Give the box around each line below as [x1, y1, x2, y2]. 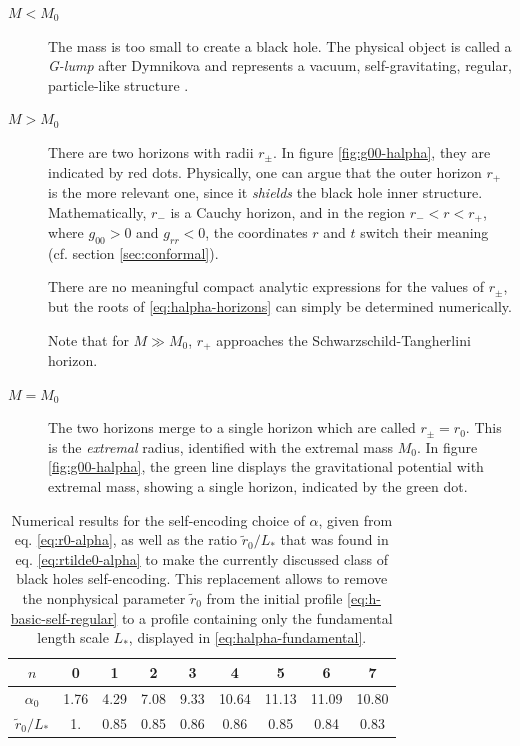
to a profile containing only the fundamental [121, 607, 393, 628]
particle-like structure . [48, 74, 189, 95]
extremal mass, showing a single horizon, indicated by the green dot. [48, 476, 468, 497]
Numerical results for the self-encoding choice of [11, 509, 305, 530]
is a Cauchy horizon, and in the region [170, 201, 406, 222]
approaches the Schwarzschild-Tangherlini [216, 329, 471, 350]
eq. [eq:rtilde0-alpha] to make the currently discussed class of [15, 548, 389, 569]
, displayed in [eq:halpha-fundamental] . [128, 627, 367, 648]
